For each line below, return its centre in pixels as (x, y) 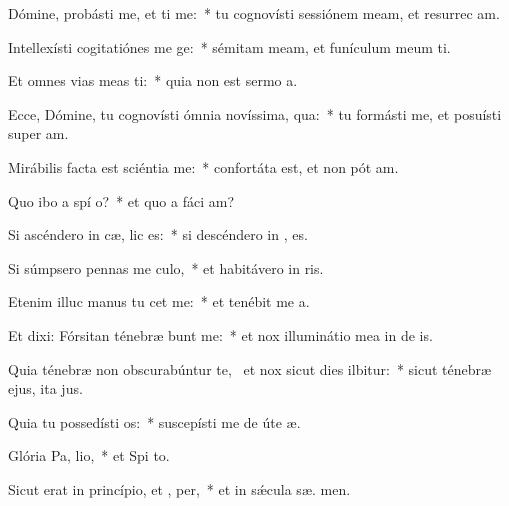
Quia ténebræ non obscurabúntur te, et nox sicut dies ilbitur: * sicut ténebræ (250, 368)
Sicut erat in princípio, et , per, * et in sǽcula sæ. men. (179, 488)
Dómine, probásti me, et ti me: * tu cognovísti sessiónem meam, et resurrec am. (254, 13)
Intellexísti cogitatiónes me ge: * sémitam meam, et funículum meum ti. (229, 46)
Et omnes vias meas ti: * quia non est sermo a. (153, 80)
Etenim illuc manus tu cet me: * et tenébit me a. (159, 301)
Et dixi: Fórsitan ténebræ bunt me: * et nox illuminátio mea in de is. (220, 334)
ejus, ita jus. (45, 388)
